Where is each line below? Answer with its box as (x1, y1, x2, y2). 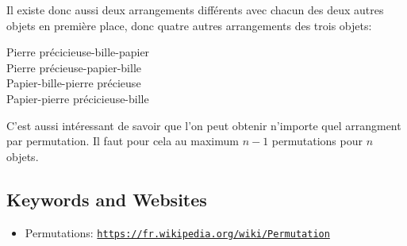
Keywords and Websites (6, 186, 207, 211)
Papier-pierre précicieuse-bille (6, 90, 149, 106)
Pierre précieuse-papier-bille (6, 59, 141, 75)
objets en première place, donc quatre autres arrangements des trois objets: (6, 17, 372, 33)
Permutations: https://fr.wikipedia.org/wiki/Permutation (25, 224, 330, 240)
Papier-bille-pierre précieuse (6, 75, 141, 91)
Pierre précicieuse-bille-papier (6, 44, 150, 60)
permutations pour (271, 133, 363, 149)
